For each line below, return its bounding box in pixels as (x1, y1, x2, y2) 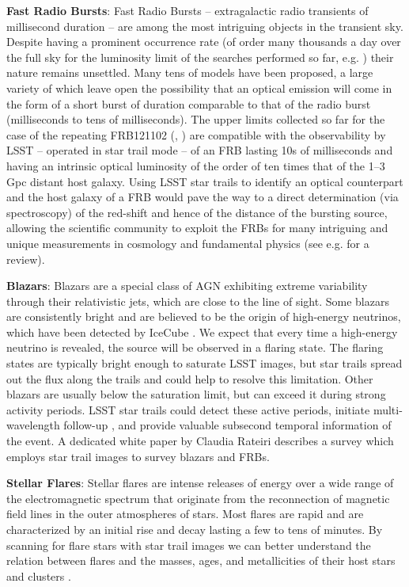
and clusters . (6, 567, 71, 584)
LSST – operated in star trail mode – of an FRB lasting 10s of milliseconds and (6, 142, 393, 158)
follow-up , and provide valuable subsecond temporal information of (63, 417, 392, 433)
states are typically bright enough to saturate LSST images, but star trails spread (6, 355, 403, 372)
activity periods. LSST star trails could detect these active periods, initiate (6, 401, 370, 417)
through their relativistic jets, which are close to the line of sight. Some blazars (6, 292, 389, 309)
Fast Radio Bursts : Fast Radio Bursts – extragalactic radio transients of (6, 2, 369, 18)
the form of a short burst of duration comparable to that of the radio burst (6, 95, 371, 112)
